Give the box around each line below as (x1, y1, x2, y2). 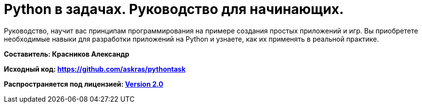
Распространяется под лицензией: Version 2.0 (4, 79, 163, 88)
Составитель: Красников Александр (4, 49, 129, 58)
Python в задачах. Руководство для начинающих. (4, 1, 344, 17)
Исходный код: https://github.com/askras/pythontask (4, 64, 186, 73)
